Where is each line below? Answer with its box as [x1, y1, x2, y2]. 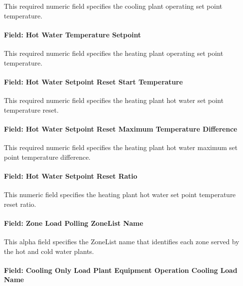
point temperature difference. [4, 151, 91, 162]
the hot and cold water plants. [4, 246, 94, 256]
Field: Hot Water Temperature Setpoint [4, 29, 141, 39]
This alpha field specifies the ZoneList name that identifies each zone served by [4, 236, 240, 246]
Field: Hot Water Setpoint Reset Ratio [4, 170, 138, 181]
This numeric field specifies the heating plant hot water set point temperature [4, 189, 236, 199]
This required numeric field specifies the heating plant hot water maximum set [4, 142, 238, 152]
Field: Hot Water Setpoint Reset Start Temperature [4, 76, 183, 86]
